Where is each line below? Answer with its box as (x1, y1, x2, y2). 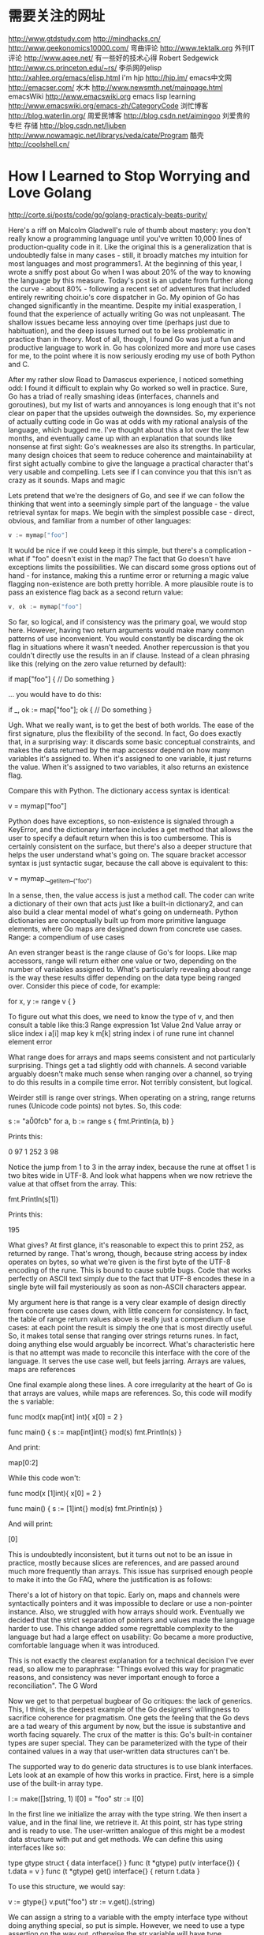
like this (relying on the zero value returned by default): (8, 658, 187, 668)
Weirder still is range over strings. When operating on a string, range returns (8, 1093, 256, 1102)
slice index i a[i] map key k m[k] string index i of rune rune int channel (8, 1029, 235, 1038)
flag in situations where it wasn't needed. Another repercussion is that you (8, 642, 250, 651)
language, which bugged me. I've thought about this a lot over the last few (8, 425, 250, 434)
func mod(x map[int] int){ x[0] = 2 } (8, 1412, 124, 1422)
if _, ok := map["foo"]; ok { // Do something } (8, 704, 152, 714)
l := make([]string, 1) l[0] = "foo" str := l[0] (8, 1794, 144, 1804)
